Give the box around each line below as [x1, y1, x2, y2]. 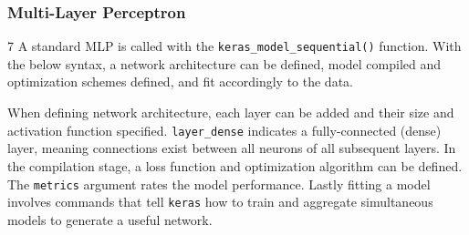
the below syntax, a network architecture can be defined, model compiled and [7, 54, 442, 73]
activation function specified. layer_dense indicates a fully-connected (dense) [7, 120, 442, 139]
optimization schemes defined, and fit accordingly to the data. [7, 72, 353, 91]
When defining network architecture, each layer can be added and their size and [7, 103, 454, 122]
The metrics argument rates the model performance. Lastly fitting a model [7, 174, 431, 193]
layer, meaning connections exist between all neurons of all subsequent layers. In [7, 138, 456, 158]
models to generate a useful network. [7, 209, 213, 229]
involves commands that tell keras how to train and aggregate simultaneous [7, 192, 433, 211]
